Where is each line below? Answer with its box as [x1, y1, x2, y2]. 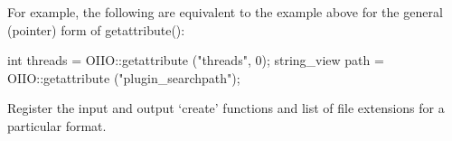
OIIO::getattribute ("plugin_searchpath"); [7, 68, 240, 87]
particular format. [7, 116, 107, 135]
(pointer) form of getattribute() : [7, 20, 185, 39]
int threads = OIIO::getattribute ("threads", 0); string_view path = [7, 51, 384, 70]
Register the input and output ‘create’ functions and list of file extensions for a [7, 99, 445, 117]
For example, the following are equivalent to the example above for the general [7, 3, 443, 21]
